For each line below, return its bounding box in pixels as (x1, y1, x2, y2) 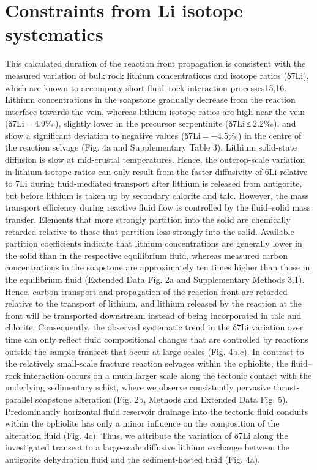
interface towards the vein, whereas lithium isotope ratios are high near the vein (5, 105, 305, 117)
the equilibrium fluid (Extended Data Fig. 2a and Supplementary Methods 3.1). (5, 273, 305, 285)
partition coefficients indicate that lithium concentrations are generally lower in (5, 237, 302, 250)
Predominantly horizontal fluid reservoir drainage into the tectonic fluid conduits (5, 405, 308, 417)
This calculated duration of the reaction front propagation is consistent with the (5, 57, 306, 70)
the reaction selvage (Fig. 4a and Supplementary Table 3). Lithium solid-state (5, 141, 297, 154)
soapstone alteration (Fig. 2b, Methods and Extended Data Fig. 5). (35, 392, 288, 405)
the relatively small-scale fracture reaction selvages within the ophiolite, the (5, 357, 288, 370)
